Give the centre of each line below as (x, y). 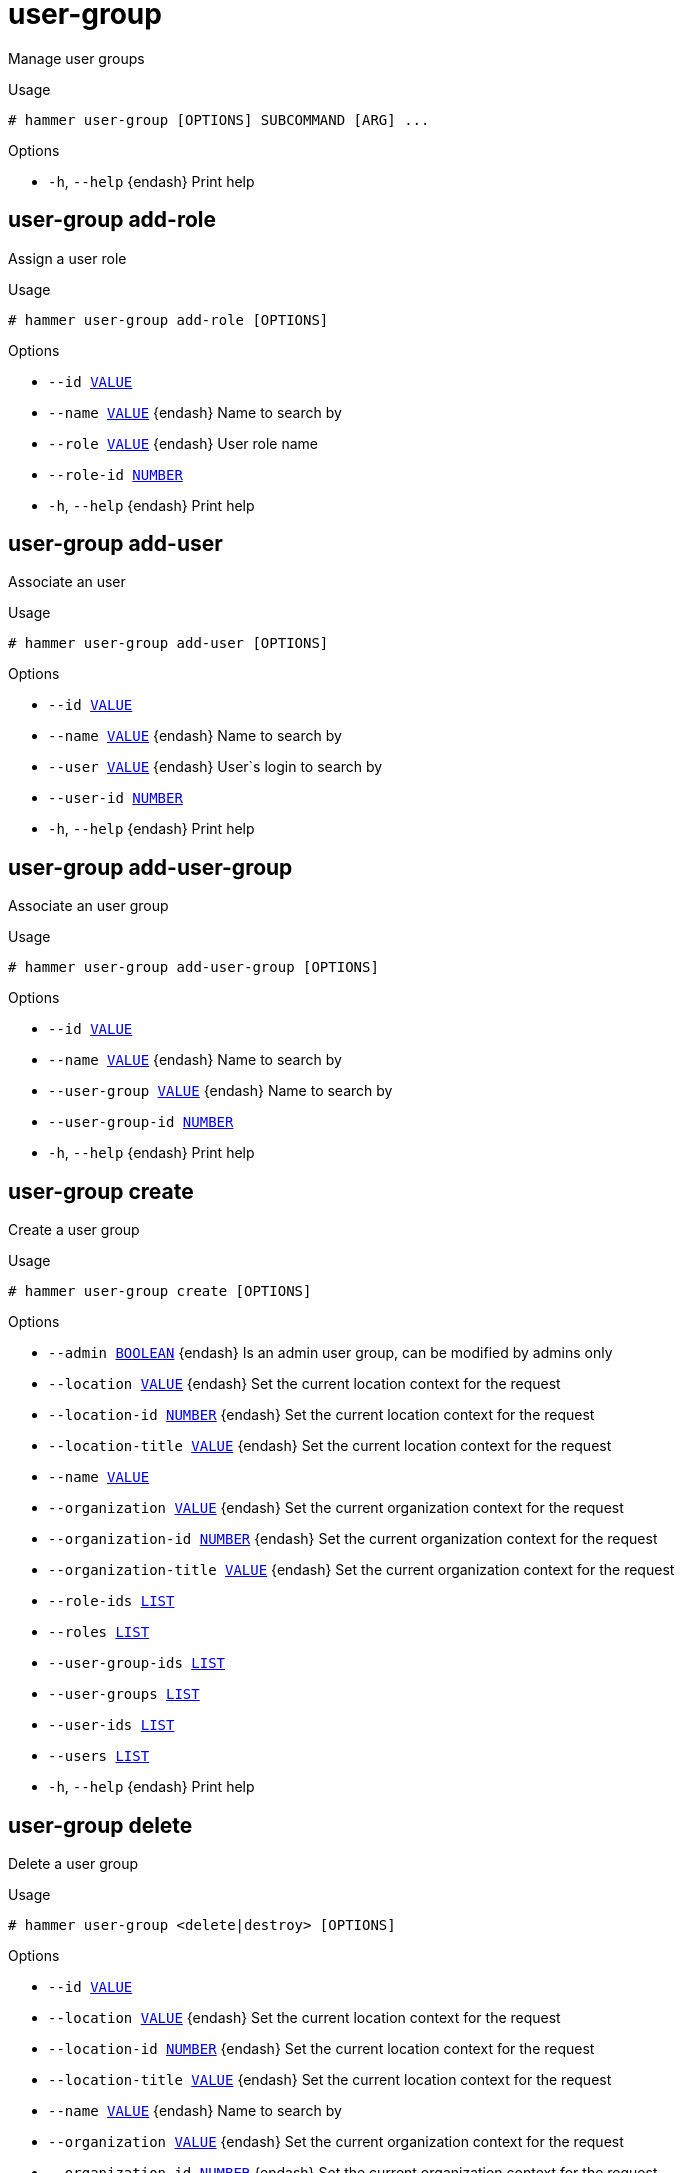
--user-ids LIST (111, 1725)
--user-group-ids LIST (137, 1663)
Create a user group (74, 1230)
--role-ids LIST (111, 1601)
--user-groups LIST (124, 1694)
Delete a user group (73, 1863)
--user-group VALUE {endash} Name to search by (220, 1091)
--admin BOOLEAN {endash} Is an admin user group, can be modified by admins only (330, 1353)
